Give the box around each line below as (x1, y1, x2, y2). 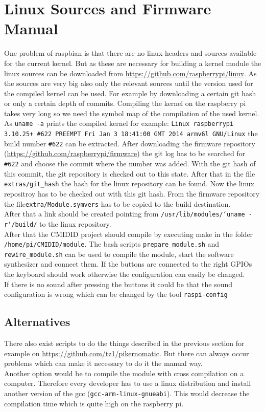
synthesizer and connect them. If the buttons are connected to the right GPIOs (4, 258, 252, 269)
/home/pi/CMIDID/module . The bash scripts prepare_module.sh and (4, 238, 220, 249)
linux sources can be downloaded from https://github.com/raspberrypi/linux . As (4, 68, 257, 78)
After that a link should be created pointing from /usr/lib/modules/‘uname (4, 208, 245, 219)
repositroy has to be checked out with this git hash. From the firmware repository (4, 188, 260, 199)
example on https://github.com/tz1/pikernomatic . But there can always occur (4, 348, 249, 358)
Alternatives (4, 314, 70, 330)
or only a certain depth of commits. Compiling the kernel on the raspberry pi (4, 98, 246, 109)
